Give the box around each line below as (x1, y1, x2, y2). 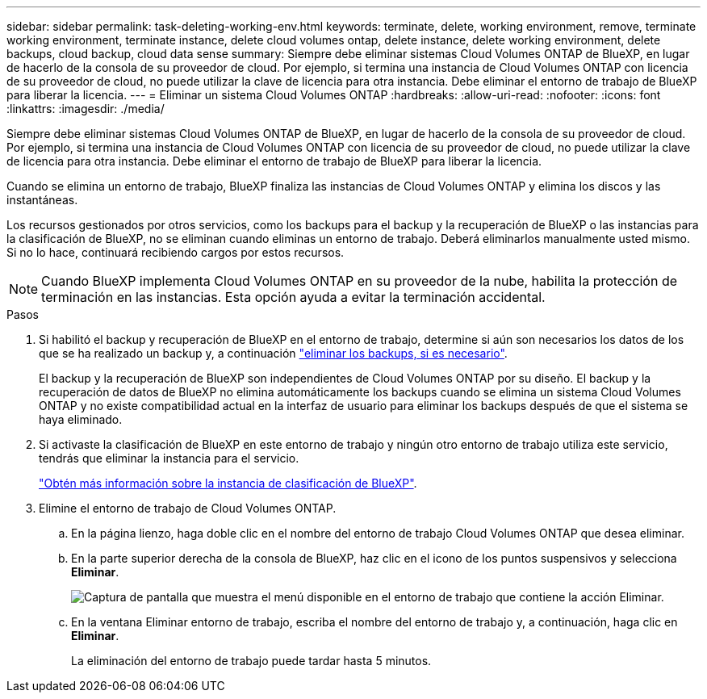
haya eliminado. (39, 412, 123, 426)
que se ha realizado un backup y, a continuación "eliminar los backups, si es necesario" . (39, 346, 508, 360)
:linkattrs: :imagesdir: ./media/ (6, 102, 165, 115)
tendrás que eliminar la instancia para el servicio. (39, 451, 299, 465)
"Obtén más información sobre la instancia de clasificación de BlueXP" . (39, 476, 417, 490)
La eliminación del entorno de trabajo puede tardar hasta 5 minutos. (71, 654, 432, 668)
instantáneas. (6, 193, 78, 207)
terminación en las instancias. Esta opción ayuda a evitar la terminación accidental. (41, 289, 546, 305)
